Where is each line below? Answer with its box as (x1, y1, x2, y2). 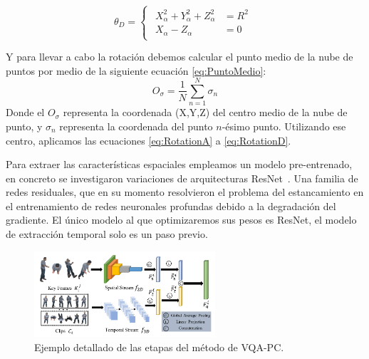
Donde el (6, 105, 45, 120)
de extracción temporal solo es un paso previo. (6, 227, 208, 241)
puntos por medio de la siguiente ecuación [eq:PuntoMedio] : (6, 63, 266, 78)
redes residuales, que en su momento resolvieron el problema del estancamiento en (6, 184, 364, 199)
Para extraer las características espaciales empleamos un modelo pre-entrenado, (6, 157, 353, 172)
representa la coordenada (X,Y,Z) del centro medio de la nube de (63, 105, 348, 120)
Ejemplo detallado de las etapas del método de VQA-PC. (34, 340, 284, 355)
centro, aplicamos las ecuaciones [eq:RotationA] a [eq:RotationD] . (6, 132, 291, 147)
